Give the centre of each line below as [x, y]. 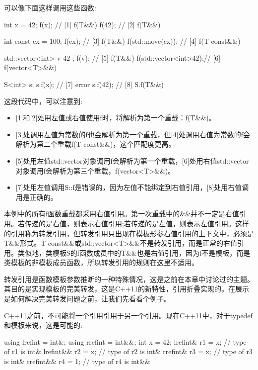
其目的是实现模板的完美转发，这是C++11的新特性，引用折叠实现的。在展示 [127, 289]
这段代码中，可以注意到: [43, 101]
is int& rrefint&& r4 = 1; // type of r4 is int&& [77, 361]
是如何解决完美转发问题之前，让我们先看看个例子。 [87, 299]
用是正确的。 [36, 197]
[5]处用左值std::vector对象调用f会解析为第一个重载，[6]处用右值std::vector [132, 160]
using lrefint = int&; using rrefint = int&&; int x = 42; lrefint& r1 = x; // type [125, 341]
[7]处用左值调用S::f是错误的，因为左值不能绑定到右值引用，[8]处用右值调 [132, 187]
